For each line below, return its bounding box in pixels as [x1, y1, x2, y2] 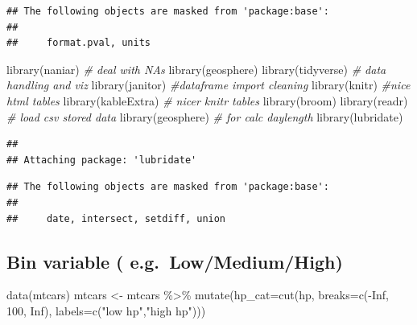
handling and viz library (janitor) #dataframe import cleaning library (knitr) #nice [6, 76, 411, 93]
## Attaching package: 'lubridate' [6, 154, 197, 166]
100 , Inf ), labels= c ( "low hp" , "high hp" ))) [6, 302, 206, 319]
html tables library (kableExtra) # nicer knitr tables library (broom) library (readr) [6, 92, 408, 109]
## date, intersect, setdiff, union [6, 212, 226, 224]
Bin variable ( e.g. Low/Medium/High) [6, 249, 343, 274]
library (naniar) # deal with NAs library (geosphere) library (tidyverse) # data [6, 60, 386, 77]
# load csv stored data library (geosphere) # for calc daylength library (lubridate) [6, 108, 403, 125]
